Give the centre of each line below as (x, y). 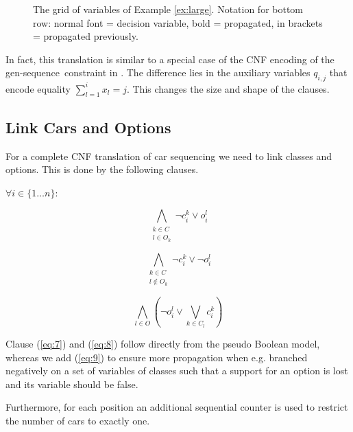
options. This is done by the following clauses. (102, 169)
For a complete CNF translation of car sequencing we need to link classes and (169, 156)
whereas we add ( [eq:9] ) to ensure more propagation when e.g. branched (157, 357)
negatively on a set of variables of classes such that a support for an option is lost (177, 371)
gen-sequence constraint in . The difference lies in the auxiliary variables (158, 72)
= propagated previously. (86, 36)
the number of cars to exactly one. (78, 420)
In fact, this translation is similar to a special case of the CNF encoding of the (170, 59)
